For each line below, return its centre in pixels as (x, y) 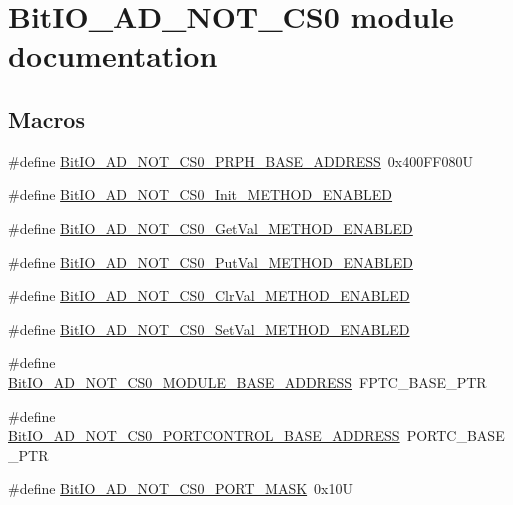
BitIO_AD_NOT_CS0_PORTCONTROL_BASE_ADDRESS (204, 435)
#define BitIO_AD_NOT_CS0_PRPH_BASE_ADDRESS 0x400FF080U (240, 160)
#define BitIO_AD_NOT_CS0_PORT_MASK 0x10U (180, 488)
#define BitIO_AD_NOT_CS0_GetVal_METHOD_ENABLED (210, 227)
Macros (46, 118)
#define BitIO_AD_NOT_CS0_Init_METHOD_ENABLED (200, 194)
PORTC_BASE (455, 435)
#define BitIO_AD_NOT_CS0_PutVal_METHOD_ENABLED (210, 261)
